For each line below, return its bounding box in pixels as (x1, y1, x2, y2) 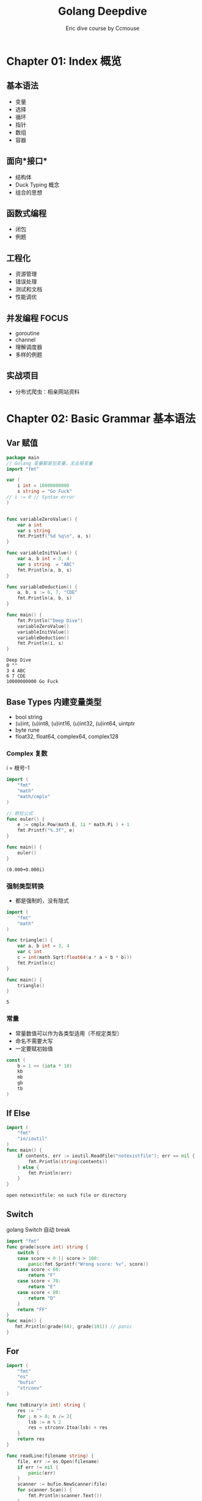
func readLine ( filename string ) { (6, 1453, 95, 1459)
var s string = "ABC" (17, 561, 75, 567)
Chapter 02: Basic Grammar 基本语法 (6, 412, 197, 425)
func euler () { (6, 816, 45, 822)
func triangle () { (6, 937, 53, 943)
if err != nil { (17, 1464, 59, 1470)
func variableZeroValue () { (6, 516, 78, 522)
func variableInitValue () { (6, 550, 78, 556)
